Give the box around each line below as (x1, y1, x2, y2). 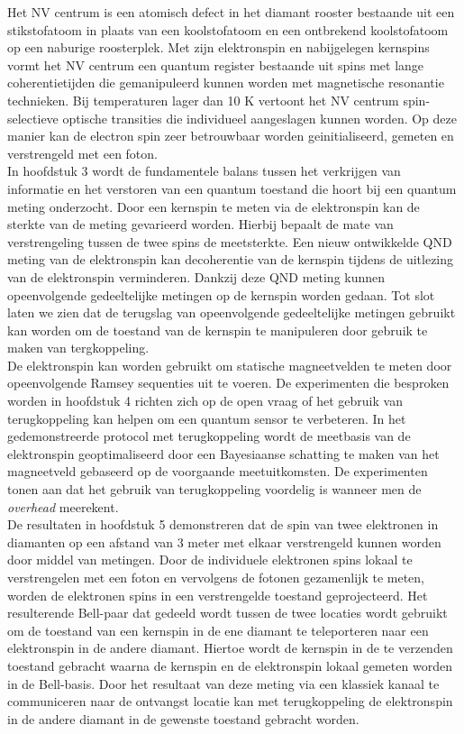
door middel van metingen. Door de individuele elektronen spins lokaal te (7, 550, 413, 569)
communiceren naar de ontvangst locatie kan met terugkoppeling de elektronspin (7, 692, 453, 711)
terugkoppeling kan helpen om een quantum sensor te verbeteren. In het (7, 408, 406, 427)
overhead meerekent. (7, 497, 119, 516)
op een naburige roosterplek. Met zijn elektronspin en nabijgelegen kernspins (7, 38, 430, 57)
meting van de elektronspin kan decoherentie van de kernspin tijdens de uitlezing (7, 250, 454, 269)
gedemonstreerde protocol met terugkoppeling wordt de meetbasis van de (7, 427, 411, 445)
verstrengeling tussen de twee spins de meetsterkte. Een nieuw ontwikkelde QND (7, 232, 452, 251)
